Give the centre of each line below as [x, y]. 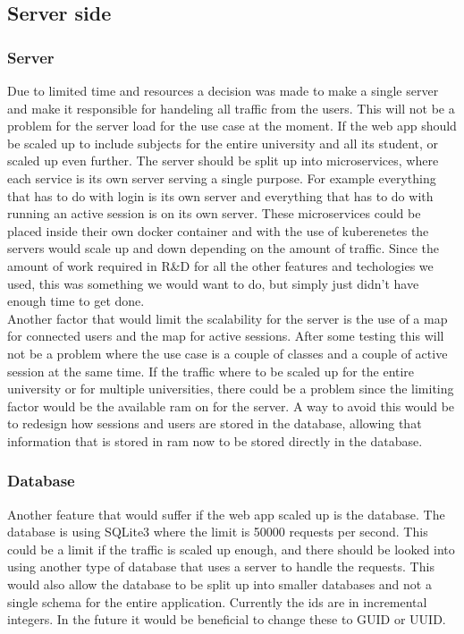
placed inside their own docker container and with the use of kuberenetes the [218, 230]
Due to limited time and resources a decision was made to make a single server [223, 90]
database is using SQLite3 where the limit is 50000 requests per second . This [218, 532]
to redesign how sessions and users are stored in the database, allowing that [215, 423]
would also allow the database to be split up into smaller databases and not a [219, 584]
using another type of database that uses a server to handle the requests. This [221, 566]
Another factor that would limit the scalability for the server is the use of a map [228, 318]
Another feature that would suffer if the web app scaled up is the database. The [226, 514]
